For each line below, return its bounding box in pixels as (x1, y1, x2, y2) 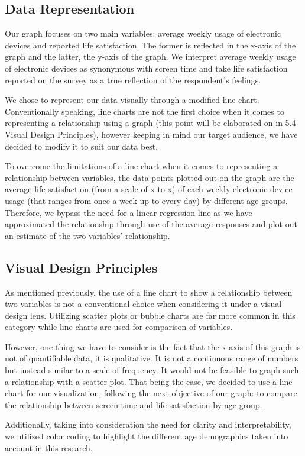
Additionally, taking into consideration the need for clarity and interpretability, (5, 418, 291, 431)
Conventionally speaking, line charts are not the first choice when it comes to (5, 105, 284, 117)
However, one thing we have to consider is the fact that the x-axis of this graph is (5, 340, 301, 352)
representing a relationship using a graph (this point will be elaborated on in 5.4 (5, 117, 296, 129)
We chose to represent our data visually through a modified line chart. (5, 93, 259, 106)
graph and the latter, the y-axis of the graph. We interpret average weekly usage (5, 50, 296, 63)
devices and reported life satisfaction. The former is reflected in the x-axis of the (5, 38, 296, 51)
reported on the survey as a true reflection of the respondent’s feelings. (5, 73, 261, 86)
